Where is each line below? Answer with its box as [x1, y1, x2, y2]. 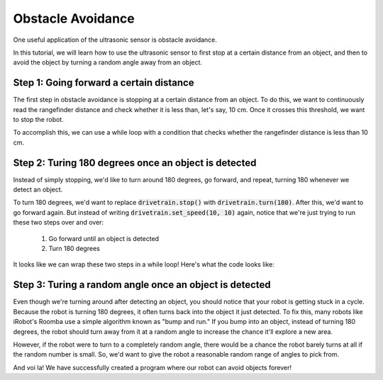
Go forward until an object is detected [48, 234, 160, 242]
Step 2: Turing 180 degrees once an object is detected [13, 157, 257, 169]
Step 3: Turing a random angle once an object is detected [13, 279, 271, 291]
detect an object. [13, 185, 63, 194]
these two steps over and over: [13, 218, 104, 227]
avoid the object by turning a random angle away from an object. [13, 58, 202, 67]
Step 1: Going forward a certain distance [13, 77, 194, 89]
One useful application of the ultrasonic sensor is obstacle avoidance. [13, 35, 218, 44]
